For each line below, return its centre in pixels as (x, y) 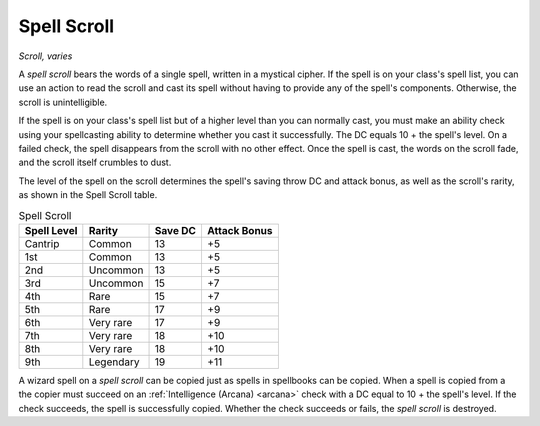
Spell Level (51, 230)
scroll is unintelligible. (63, 102)
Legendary (114, 362)
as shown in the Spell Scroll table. (88, 195)
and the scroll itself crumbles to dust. (95, 162)
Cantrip (42, 243)
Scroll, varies (45, 56)
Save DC (175, 230)
